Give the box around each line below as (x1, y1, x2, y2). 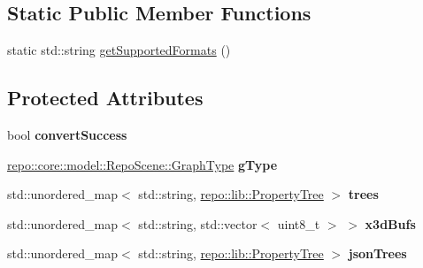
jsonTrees (348, 244, 407, 263)
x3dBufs (365, 214, 416, 233)
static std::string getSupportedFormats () (7, 41, 231, 59)
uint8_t (277, 214, 320, 233)
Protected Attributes (7, 84, 204, 111)
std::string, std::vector (138, 214, 258, 233)
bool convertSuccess (7, 126, 127, 143)
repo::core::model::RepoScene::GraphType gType (7, 155, 278, 173)
